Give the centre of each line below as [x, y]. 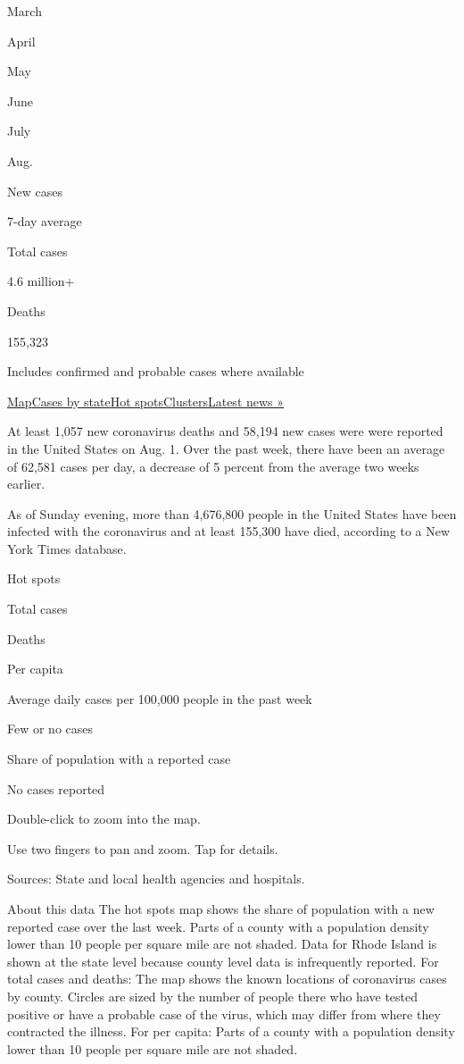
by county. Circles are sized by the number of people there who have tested [213, 996]
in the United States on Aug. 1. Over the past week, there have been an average [226, 448]
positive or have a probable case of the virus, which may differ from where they [224, 1014]
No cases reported [56, 788]
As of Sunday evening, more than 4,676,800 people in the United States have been [232, 513]
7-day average [45, 221]
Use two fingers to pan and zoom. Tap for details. [143, 848]
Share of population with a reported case [119, 759]
